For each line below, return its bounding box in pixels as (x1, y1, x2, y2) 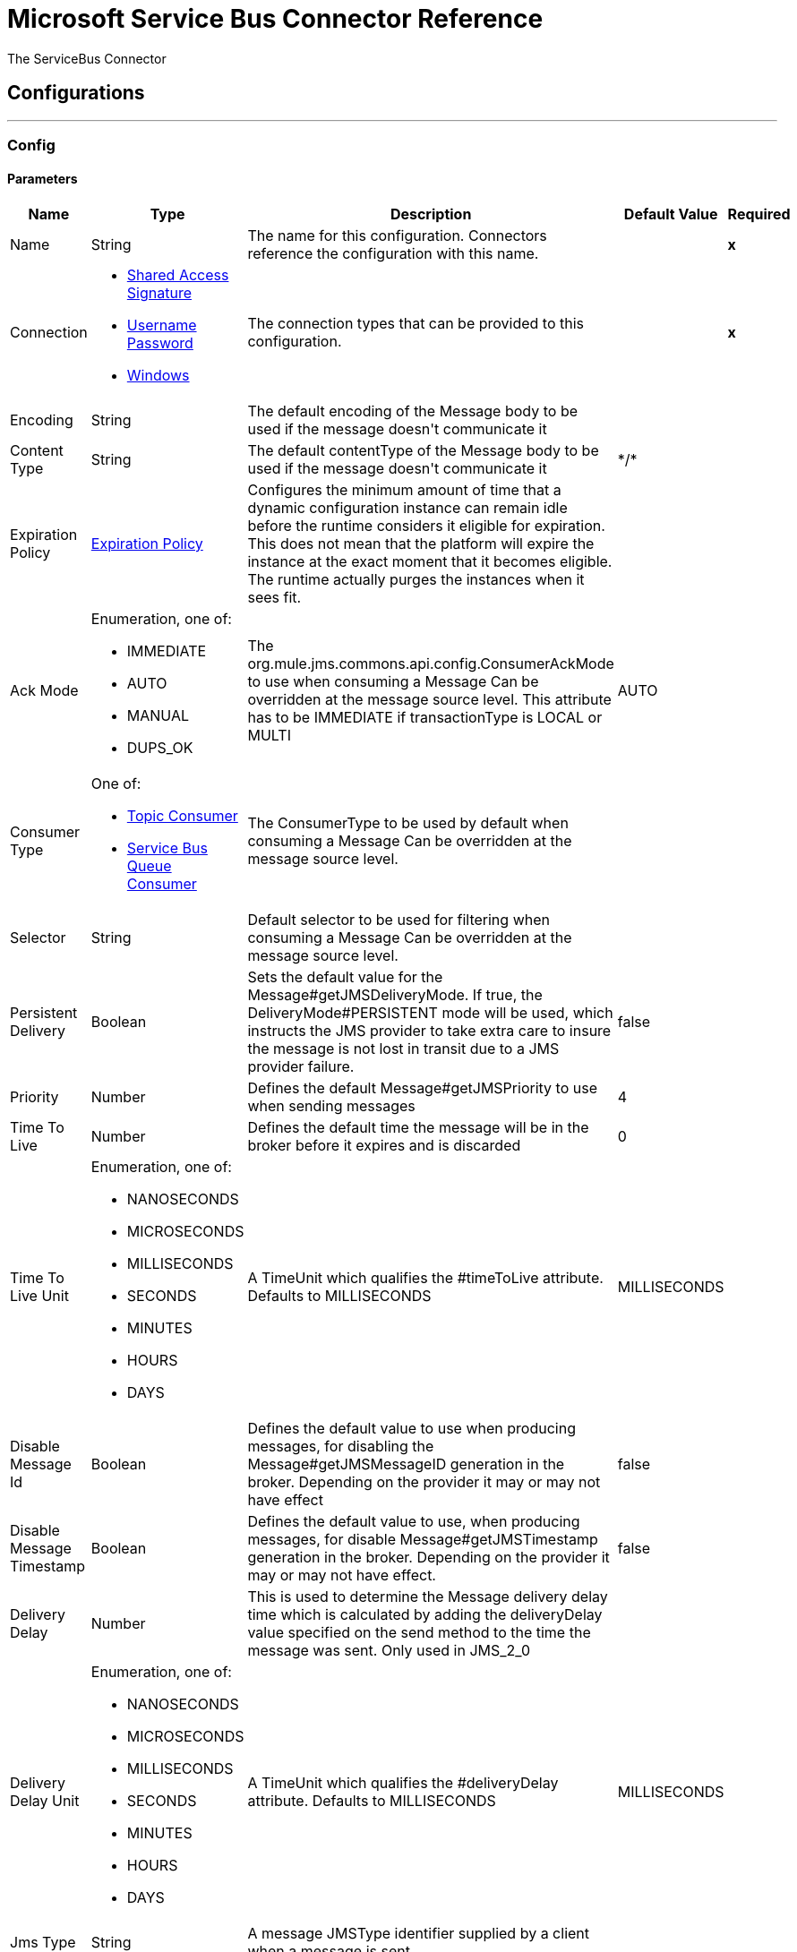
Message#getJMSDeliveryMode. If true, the (247, 986, 543, 1005)
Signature (126, 284, 192, 303)
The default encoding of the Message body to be (247, 402, 578, 421)
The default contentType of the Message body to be (247, 441, 599, 460)
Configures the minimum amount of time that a (247, 481, 561, 500)
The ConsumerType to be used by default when (247, 814, 569, 833)
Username (126, 316, 197, 335)
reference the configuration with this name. (247, 244, 539, 263)
